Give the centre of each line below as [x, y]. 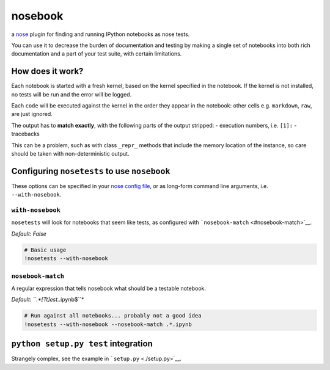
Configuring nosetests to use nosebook [91, 171]
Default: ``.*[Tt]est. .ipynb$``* [48, 300]
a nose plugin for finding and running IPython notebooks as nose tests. [101, 34]
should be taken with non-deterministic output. [70, 153]
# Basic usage [45, 250]
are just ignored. [32, 114]
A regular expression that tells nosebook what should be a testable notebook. [109, 288]
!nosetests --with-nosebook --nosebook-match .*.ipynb [108, 324]
